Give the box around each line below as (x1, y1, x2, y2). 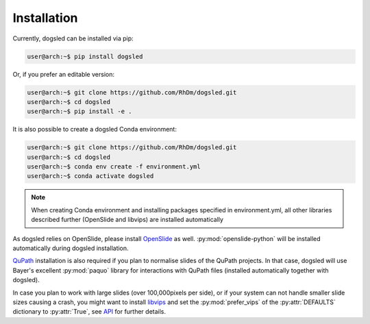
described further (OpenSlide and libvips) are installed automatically (31, 216, 224, 224)
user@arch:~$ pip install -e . (27, 108, 133, 116)
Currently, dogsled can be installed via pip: (12, 34, 134, 42)
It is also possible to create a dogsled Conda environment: (12, 125, 177, 134)
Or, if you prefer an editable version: (12, 70, 114, 78)
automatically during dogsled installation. (12, 244, 129, 252)
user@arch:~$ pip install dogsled (27, 52, 143, 60)
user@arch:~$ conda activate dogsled (27, 172, 154, 180)
